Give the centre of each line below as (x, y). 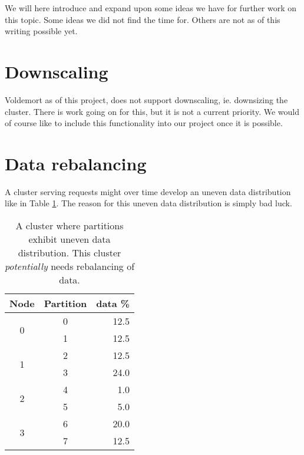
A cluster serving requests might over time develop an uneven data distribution (148, 191)
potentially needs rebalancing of (70, 266)
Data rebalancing (76, 163)
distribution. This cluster (70, 253)
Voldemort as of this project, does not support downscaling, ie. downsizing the (146, 99)
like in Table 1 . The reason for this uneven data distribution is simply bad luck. (148, 203)
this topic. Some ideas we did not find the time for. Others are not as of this (143, 19)
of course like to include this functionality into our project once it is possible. (144, 123)
